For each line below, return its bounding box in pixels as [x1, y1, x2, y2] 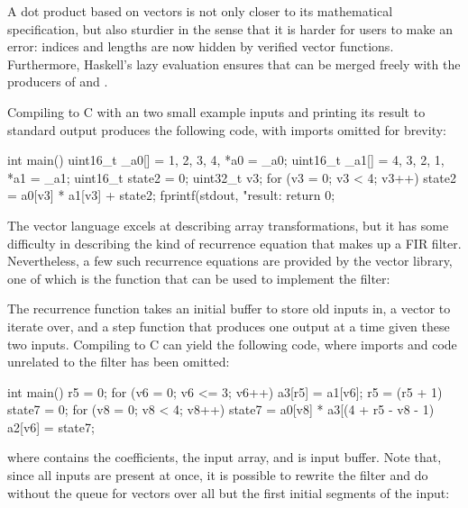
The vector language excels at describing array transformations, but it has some [7, 215, 449, 234]
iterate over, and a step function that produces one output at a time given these [7, 316, 450, 335]
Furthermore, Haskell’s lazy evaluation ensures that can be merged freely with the [7, 54, 461, 73]
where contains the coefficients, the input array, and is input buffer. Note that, [7, 448, 442, 467]
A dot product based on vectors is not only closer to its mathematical [7, 2, 393, 20]
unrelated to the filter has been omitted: [7, 352, 230, 371]
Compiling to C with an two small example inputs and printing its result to [7, 102, 426, 121]
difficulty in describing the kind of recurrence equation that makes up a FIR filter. [7, 233, 462, 252]
